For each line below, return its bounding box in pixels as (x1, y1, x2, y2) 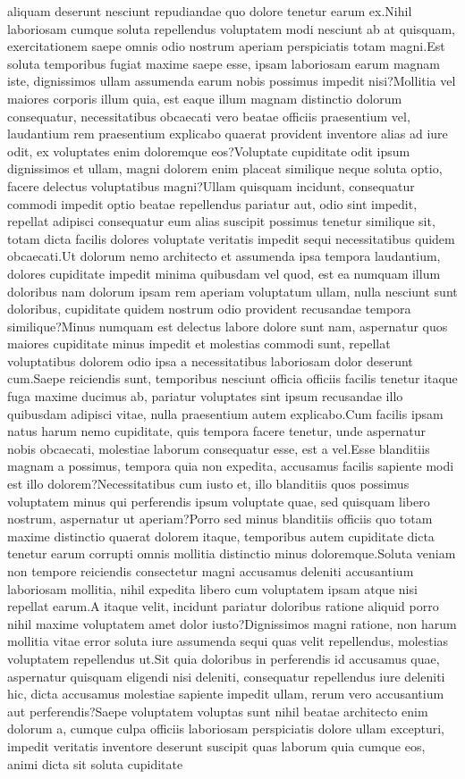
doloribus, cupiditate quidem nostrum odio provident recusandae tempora (7, 299, 411, 318)
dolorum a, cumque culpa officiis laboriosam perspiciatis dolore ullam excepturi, (7, 719, 444, 738)
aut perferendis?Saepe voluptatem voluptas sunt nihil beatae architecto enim (7, 701, 428, 720)
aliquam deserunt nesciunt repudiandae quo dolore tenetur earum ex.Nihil (7, 2, 412, 20)
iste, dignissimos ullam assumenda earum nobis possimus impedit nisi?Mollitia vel (7, 71, 456, 90)
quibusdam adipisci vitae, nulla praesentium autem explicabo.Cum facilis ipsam (7, 404, 444, 423)
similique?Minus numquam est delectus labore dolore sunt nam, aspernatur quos (7, 316, 448, 335)
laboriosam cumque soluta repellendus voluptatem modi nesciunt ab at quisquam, (7, 19, 455, 38)
